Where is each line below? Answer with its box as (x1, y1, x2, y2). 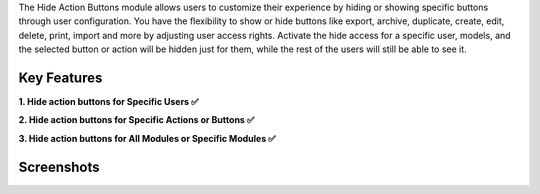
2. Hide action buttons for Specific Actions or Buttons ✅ (18, 114, 255, 126)
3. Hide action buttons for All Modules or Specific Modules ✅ (18, 132, 276, 144)
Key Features (18, 69, 103, 86)
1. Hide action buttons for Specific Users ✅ (18, 96, 199, 108)
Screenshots (18, 158, 100, 175)
